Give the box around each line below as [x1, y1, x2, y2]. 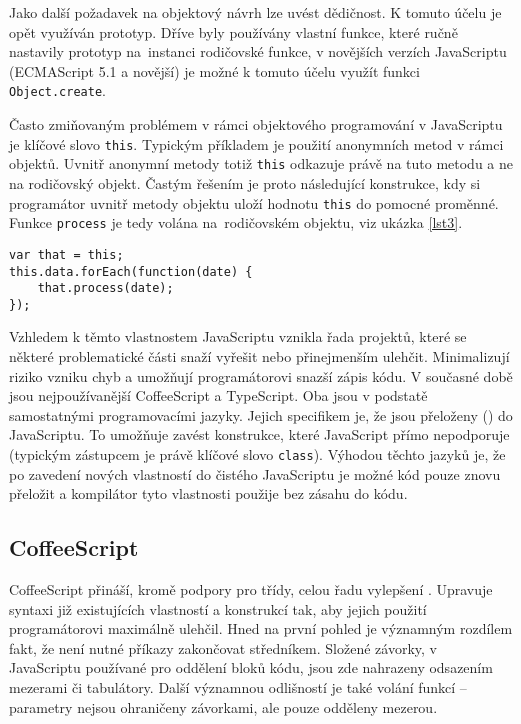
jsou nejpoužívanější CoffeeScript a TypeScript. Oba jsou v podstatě [9, 385, 428, 406]
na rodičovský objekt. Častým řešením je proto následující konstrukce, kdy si [9, 172, 481, 193]
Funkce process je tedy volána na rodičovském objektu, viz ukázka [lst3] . [9, 212, 463, 233]
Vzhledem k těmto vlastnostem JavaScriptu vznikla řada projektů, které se [9, 326, 467, 347]
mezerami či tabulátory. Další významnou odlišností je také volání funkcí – [9, 677, 467, 698]
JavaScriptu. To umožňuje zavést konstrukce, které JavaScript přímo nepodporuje [9, 424, 510, 445]
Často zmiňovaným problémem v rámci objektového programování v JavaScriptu [9, 114, 503, 135]
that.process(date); [37, 281, 174, 296]
